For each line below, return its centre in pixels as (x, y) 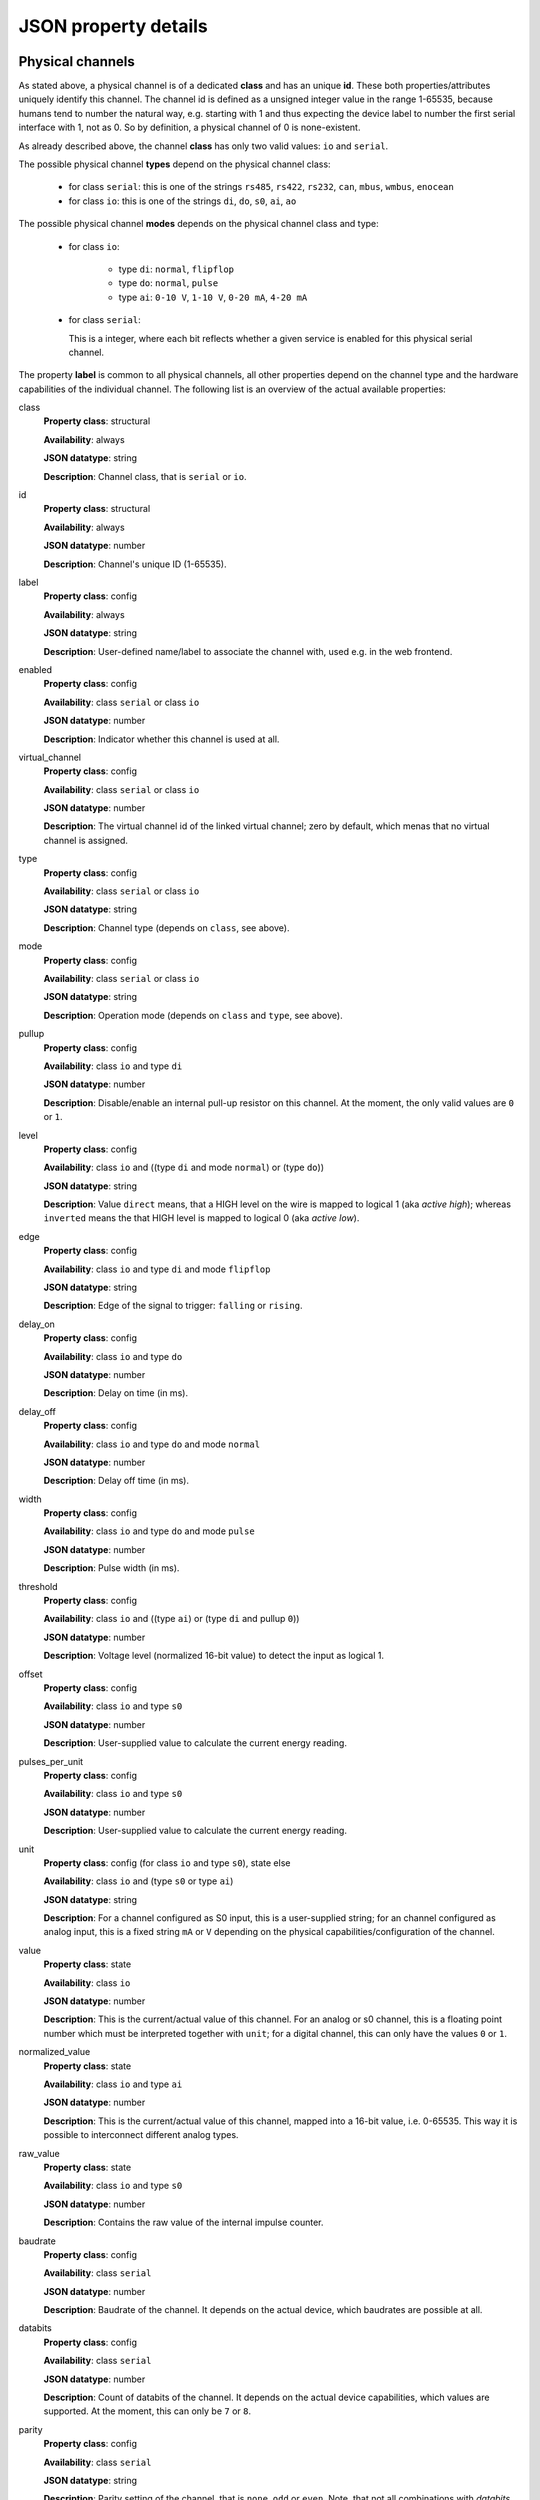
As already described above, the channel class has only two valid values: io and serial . (203, 146)
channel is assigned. (86, 840)
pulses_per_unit (51, 1761)
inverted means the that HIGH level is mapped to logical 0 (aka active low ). (201, 1218)
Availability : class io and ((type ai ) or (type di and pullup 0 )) (171, 1619)
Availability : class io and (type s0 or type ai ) (138, 1881)
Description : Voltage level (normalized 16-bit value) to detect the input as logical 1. (214, 1656)
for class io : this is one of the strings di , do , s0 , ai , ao (182, 201)
